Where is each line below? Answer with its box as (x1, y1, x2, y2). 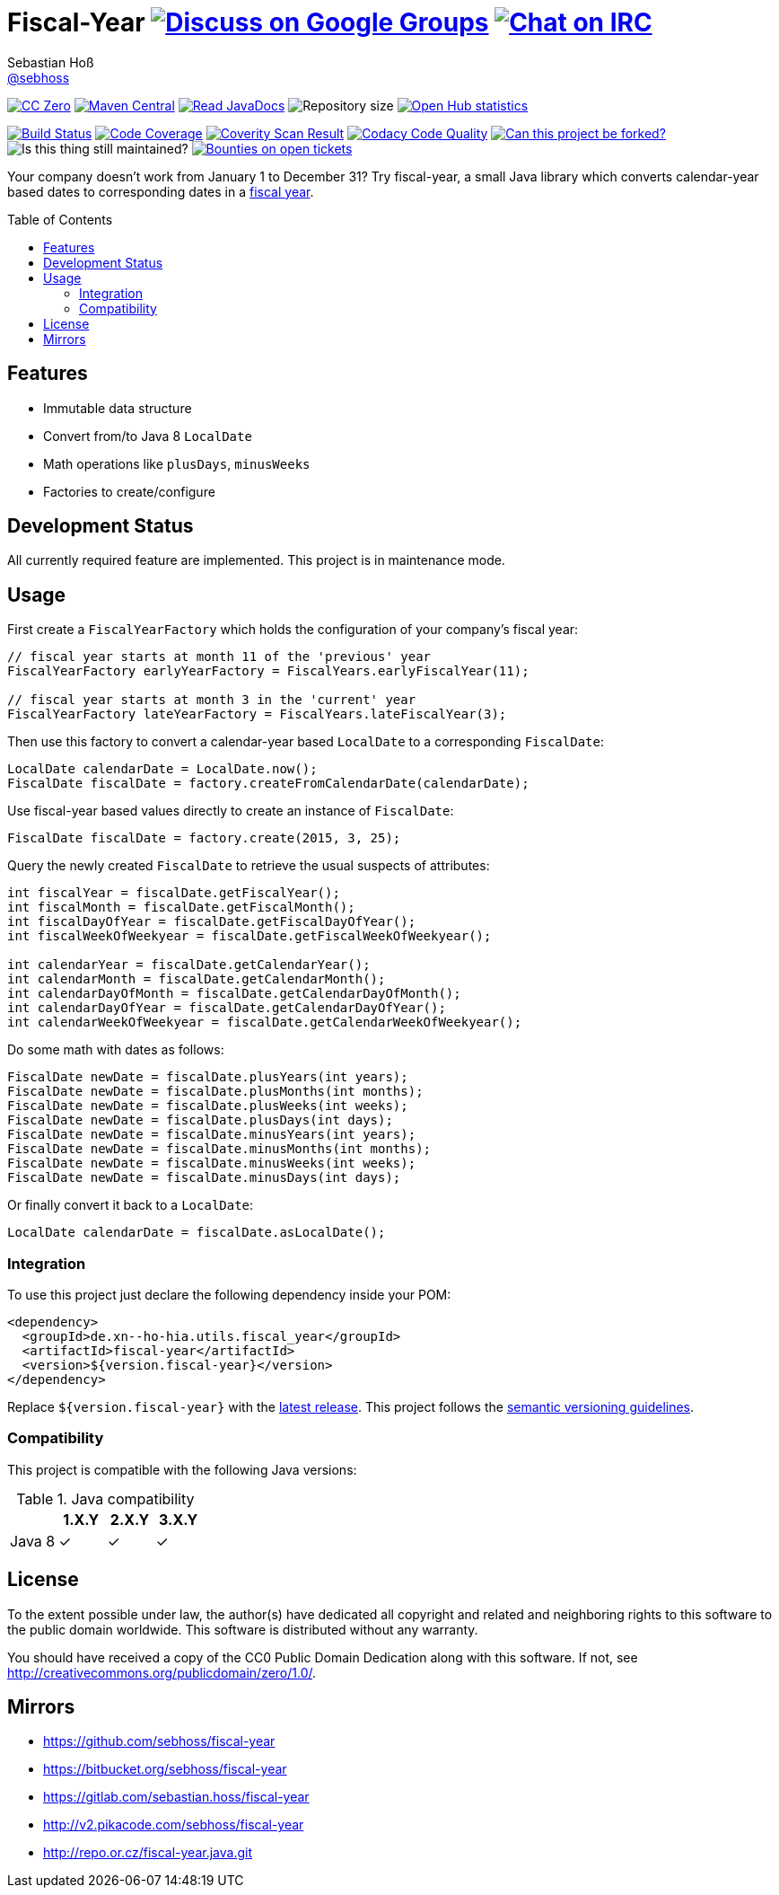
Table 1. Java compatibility (16, 1489, 195, 1508)
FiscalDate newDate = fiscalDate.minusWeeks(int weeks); (7, 1156, 416, 1171)
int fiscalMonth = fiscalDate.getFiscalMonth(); (7, 900, 355, 915)
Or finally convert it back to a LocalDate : (7, 1197, 254, 1213)
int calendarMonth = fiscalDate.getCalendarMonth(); (7, 972, 386, 987)
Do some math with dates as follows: (7, 1042, 224, 1058)
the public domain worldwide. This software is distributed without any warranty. (7, 1621, 478, 1637)
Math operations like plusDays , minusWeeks (43, 455, 311, 472)
